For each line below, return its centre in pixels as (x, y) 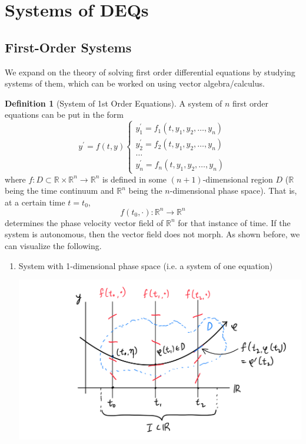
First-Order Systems (68, 47)
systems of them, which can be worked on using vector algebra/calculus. (135, 83)
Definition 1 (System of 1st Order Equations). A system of (114, 103)
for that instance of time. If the (234, 222)
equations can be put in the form (64, 115)
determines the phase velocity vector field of (84, 222)
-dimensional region (238, 179)
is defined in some (135, 179)
